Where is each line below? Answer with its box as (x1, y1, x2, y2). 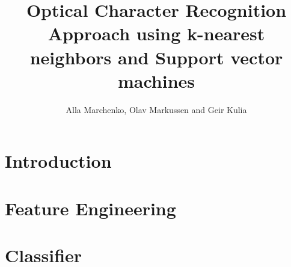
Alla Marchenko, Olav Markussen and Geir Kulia (66, 103, 247, 115)
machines (117, 68, 195, 93)
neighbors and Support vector (29, 44, 283, 69)
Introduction (5, 149, 112, 173)
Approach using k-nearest (47, 21, 265, 46)
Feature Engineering (5, 195, 176, 220)
